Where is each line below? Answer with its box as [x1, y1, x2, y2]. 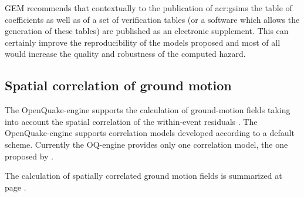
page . [5, 181, 26, 193]
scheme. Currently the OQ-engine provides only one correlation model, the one [5, 138, 288, 150]
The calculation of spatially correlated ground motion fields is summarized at [5, 169, 282, 182]
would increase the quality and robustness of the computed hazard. [5, 47, 246, 60]
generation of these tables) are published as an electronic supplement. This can [5, 25, 289, 37]
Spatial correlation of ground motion [5, 76, 232, 94]
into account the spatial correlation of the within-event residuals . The [5, 115, 258, 127]
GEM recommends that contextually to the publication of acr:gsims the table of [5, 2, 292, 13]
